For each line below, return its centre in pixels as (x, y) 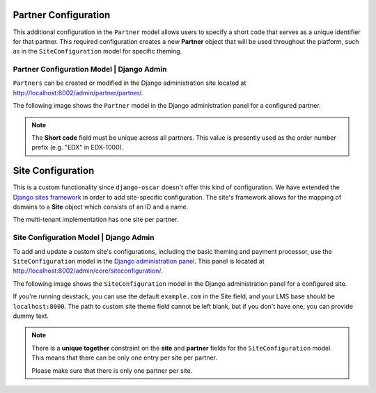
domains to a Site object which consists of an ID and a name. (101, 207)
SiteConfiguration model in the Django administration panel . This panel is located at (139, 261)
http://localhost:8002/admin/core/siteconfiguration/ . (88, 271)
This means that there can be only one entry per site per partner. (125, 358)
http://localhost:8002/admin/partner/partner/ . (78, 93)
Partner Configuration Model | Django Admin (90, 70)
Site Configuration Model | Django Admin (84, 238)
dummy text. (31, 316)
